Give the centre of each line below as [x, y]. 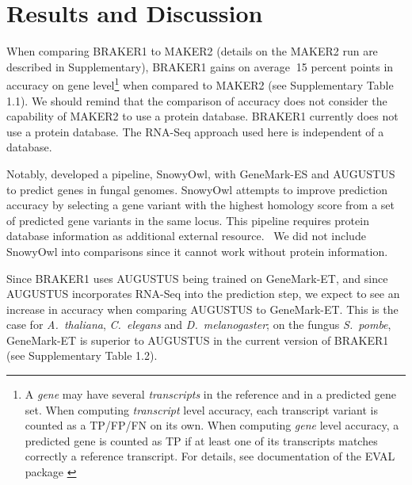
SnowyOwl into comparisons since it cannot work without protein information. [197, 251]
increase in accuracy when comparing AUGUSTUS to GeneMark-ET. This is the [202, 309]
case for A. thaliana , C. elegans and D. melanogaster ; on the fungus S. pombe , [199, 325]
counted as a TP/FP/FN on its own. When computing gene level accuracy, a [212, 425]
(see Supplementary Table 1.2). [82, 355]
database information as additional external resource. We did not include [186, 236]
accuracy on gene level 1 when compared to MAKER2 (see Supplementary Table [200, 84]
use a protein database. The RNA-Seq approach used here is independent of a [195, 131]
